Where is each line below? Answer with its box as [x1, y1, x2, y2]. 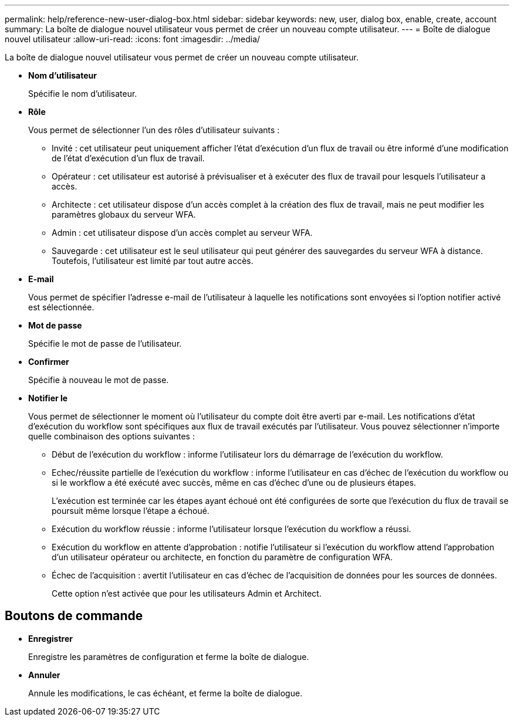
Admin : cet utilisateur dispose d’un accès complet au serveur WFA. [52, 228, 313, 238]
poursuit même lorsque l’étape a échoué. [52, 506, 209, 516]
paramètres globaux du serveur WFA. [52, 209, 196, 219]
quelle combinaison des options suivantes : [28, 431, 195, 441]
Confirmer [28, 357, 69, 367]
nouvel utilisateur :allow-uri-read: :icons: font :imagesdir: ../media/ [5, 34, 261, 44]
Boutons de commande [5, 608, 143, 624]
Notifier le [28, 393, 68, 403]
